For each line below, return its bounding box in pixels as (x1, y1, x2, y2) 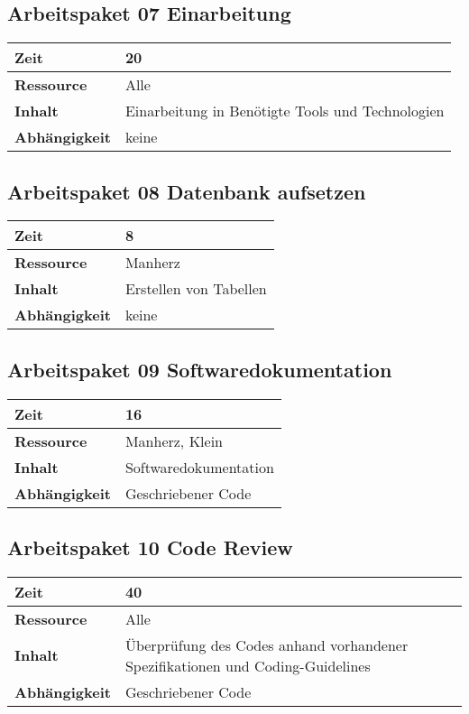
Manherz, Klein (124, 430, 223, 451)
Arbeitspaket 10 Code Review (7, 533, 293, 561)
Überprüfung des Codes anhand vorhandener (124, 634, 409, 655)
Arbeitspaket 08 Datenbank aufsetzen (7, 177, 366, 205)
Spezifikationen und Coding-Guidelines (124, 654, 371, 676)
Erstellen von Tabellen (124, 278, 267, 300)
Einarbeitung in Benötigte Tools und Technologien (124, 100, 445, 122)
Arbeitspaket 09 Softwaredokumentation (7, 355, 392, 383)
